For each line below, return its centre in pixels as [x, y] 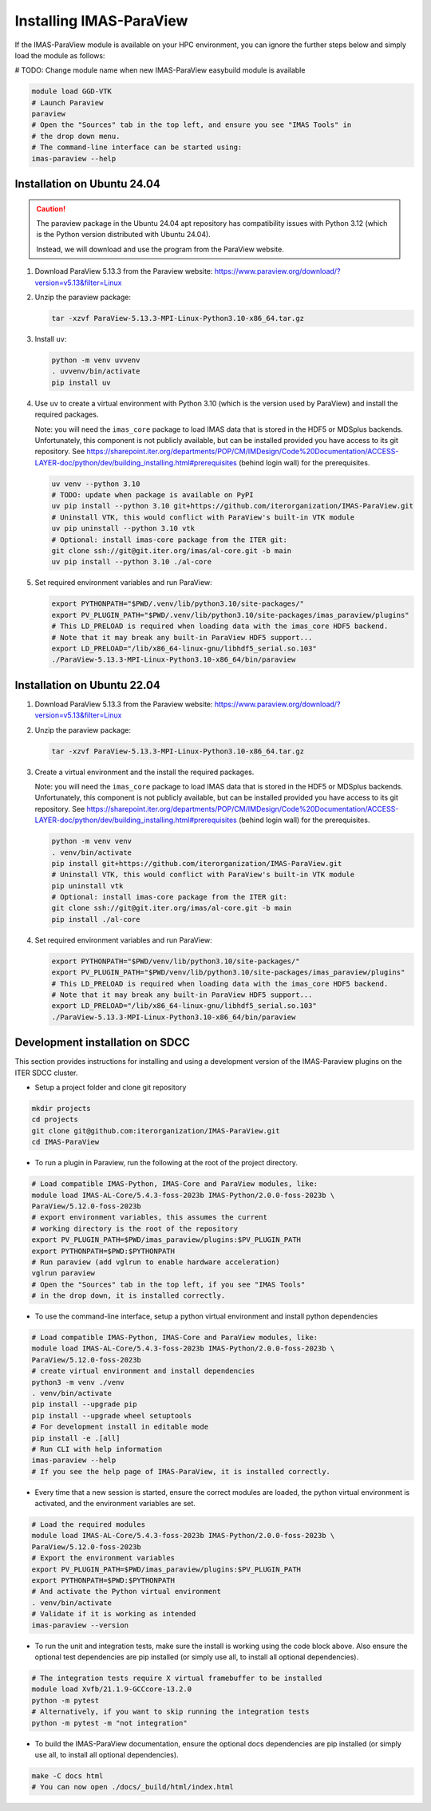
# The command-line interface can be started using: [137, 147]
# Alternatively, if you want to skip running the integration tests [170, 1712]
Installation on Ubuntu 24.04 [88, 184]
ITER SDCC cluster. [46, 1073]
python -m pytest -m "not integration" [109, 1723]
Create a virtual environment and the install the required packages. [144, 772]
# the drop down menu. [76, 136]
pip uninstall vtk [87, 886]
